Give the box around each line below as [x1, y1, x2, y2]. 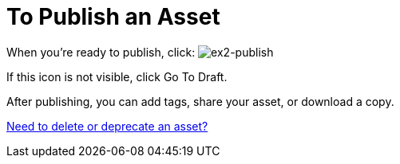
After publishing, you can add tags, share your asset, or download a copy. [6, 94, 394, 108]
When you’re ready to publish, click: [6, 45, 196, 59]
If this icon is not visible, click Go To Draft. [6, 69, 228, 84]
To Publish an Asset [6, 3, 220, 30]
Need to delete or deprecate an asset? [6, 119, 208, 133]
